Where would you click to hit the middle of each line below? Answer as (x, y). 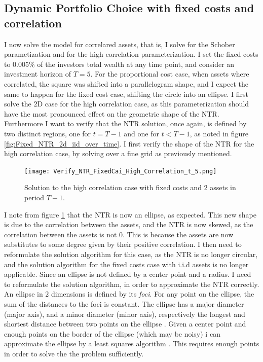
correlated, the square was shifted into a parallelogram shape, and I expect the (126, 83)
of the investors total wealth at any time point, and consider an (136, 64)
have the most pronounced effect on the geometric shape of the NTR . (112, 113)
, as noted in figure (219, 133)
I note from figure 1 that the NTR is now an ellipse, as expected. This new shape (130, 214)
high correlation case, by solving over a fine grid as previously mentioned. (118, 153)
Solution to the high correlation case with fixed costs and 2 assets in (130, 187)
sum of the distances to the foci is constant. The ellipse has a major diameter (124, 303)
